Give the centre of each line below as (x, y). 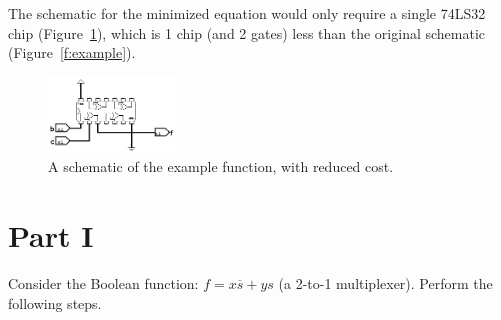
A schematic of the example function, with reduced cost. (221, 166)
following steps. (55, 302)
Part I (51, 235)
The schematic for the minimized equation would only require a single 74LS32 (247, 13)
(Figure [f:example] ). (72, 52)
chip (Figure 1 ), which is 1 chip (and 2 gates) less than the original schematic (247, 32)
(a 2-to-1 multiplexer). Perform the (385, 282)
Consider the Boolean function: (103, 282)
